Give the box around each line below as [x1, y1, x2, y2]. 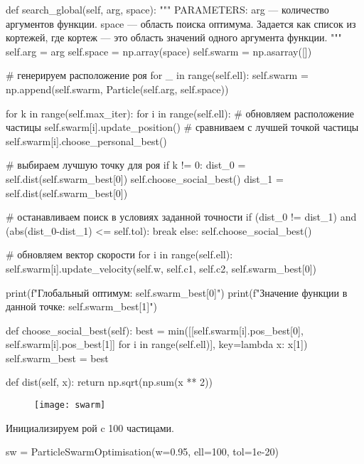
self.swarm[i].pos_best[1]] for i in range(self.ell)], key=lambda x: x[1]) [6, 337, 308, 352]
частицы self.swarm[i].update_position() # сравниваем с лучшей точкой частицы [6, 120, 359, 135]
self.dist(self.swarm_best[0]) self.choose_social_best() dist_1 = [6, 171, 284, 186]
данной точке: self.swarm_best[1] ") [6, 299, 157, 314]
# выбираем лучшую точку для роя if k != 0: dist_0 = [6, 157, 246, 172]
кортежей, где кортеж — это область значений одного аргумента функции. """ [6, 30, 342, 45]
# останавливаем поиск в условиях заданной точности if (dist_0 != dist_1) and [6, 209, 357, 224]
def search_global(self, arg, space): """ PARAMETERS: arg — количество [6, 2, 329, 16]
